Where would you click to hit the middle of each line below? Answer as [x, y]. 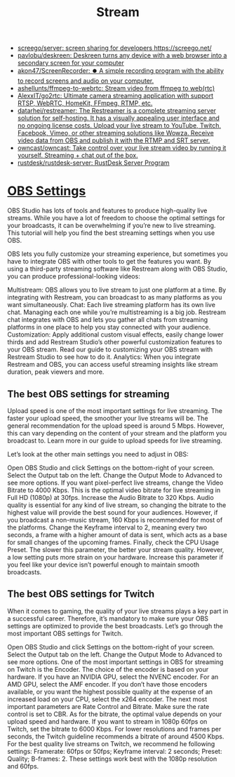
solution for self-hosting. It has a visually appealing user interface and [118, 118]
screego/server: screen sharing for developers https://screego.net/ [114, 48]
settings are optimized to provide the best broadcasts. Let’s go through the [115, 626]
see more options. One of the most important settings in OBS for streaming [115, 662]
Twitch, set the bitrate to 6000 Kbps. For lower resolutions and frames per [114, 729]
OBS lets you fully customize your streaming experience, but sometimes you [117, 254]
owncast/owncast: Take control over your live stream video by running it [122, 148]
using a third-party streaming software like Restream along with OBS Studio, [117, 269]
